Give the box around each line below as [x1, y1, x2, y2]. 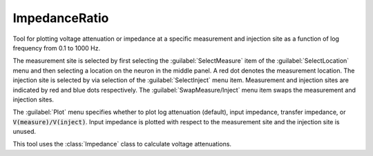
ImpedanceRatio [12, 10, 109, 26]
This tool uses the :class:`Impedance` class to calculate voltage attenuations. [12, 140, 231, 148]
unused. [12, 128, 36, 136]
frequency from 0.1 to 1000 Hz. [12, 43, 101, 52]
